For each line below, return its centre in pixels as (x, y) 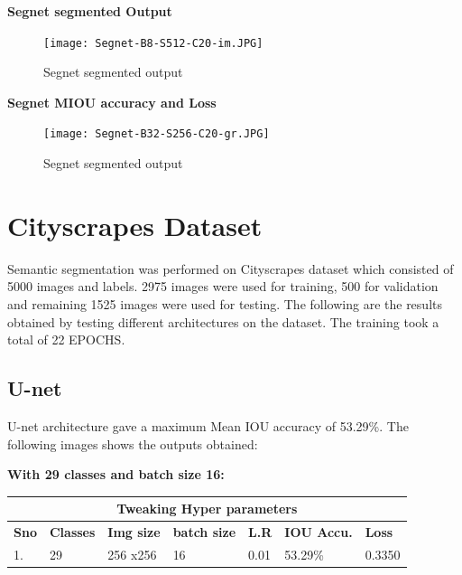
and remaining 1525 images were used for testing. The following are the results (225, 304)
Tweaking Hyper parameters (207, 509)
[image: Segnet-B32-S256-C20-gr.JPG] (157, 134)
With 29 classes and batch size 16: (116, 474)
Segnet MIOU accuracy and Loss (112, 102)
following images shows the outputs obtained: (133, 443)
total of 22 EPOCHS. (66, 339)
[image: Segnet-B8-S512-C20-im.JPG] (153, 43)
